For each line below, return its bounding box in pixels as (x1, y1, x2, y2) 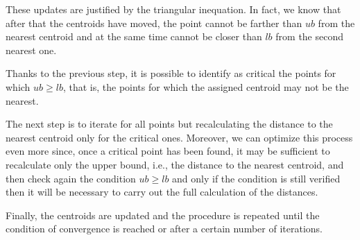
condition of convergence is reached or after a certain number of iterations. (6, 221, 323, 236)
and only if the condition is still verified (172, 171, 341, 185)
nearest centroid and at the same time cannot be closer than (6, 29, 262, 44)
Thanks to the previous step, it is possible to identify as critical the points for (6, 66, 336, 80)
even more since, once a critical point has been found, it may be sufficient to (6, 144, 330, 158)
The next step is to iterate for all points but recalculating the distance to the (6, 117, 333, 131)
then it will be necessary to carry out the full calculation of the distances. (6, 185, 318, 199)
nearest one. (6, 42, 57, 57)
